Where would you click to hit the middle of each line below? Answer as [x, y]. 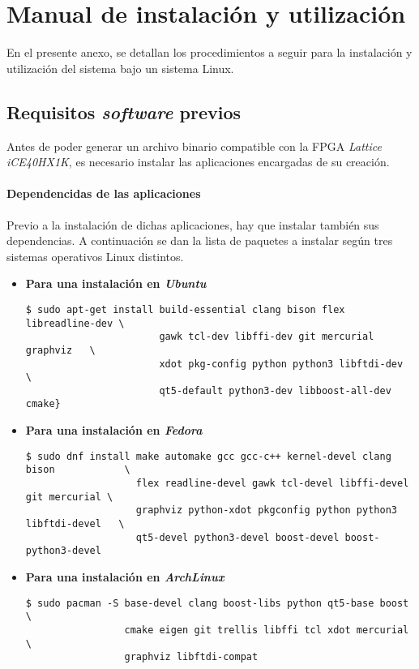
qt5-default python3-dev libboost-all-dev [275, 390]
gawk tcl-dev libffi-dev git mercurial [267, 337]
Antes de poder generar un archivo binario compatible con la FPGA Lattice [194, 146]
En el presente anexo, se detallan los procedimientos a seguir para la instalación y [209, 52]
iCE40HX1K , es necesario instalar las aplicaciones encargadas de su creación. [198, 162]
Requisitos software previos [124, 111]
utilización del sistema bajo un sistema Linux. [120, 68]
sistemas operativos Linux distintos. [95, 256]
